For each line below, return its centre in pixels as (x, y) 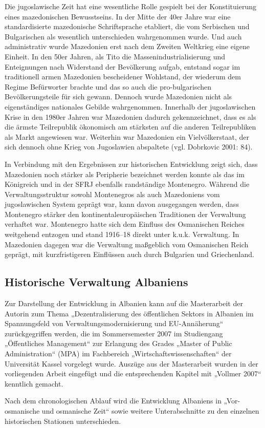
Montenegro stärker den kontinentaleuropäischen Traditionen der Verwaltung (125, 214)
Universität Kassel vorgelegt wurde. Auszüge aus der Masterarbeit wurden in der (131, 363)
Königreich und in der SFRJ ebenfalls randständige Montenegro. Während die (127, 184)
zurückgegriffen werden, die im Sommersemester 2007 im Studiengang (114, 333)
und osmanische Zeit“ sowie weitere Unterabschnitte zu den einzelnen (150, 410)
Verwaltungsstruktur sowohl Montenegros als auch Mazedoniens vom (112, 194)
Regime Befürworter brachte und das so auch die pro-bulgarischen (108, 86)
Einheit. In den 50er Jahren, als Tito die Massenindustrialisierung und (115, 56)
